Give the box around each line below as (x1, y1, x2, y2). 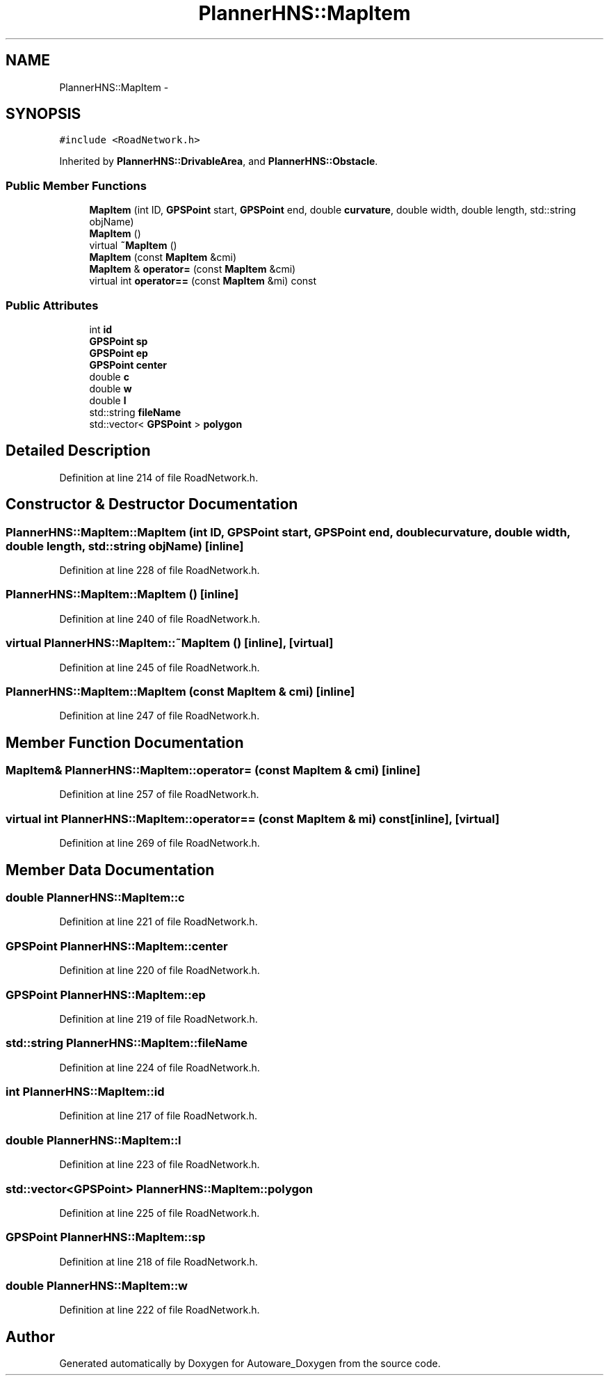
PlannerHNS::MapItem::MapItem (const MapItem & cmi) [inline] (6, 684, 355, 699)
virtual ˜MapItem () (89, 239, 177, 252)
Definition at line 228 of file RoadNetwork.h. (59, 564, 260, 576)
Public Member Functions (6, 178, 147, 193)
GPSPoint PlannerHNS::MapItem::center (6, 939, 228, 953)
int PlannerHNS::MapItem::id (6, 1085, 165, 1099)
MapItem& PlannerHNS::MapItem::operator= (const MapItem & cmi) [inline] (6, 763, 421, 778)
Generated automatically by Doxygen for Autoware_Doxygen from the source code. (59, 1357, 441, 1370)
